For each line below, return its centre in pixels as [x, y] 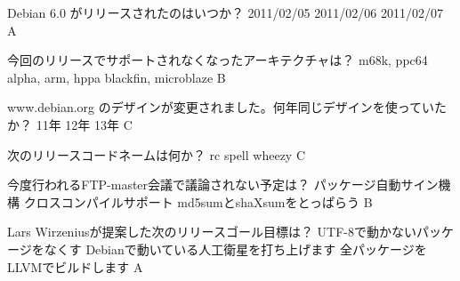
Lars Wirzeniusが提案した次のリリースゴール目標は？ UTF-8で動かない [212, 232]
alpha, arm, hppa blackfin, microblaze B [117, 77]
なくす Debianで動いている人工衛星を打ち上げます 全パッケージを [235, 249]
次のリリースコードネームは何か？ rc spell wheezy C [157, 154]
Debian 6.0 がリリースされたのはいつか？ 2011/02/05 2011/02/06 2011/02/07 [225, 12]
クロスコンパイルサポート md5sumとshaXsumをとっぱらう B [198, 201]
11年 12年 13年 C [84, 124]
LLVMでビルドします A [75, 266]
